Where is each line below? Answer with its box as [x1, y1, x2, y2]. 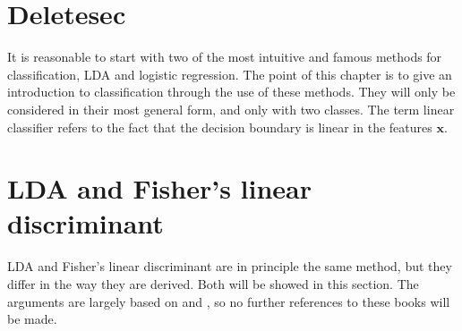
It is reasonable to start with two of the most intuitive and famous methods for [7, 47, 442, 66]
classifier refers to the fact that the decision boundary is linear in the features [7, 117, 432, 136]
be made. [7, 310, 57, 328]
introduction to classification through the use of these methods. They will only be [7, 82, 456, 101]
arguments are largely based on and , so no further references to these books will [7, 292, 450, 310]
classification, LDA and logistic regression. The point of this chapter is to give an [7, 64, 452, 83]
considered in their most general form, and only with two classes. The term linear [7, 99, 455, 118]
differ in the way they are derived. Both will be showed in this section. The [7, 275, 419, 293]
